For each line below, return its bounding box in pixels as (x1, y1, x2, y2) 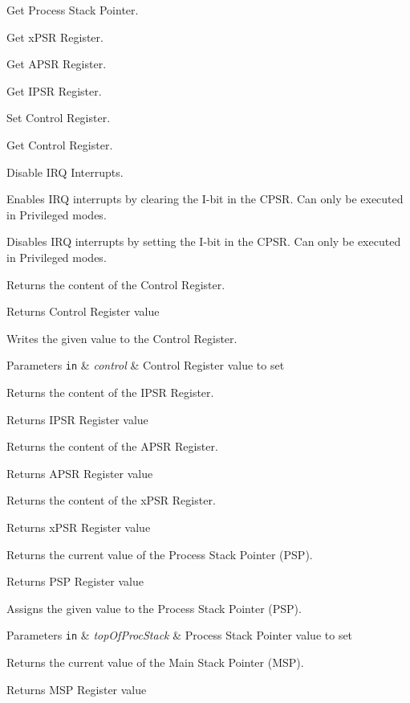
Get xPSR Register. (6, 28, 104, 45)
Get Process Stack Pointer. (6, 2, 139, 18)
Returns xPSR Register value (6, 518, 151, 535)
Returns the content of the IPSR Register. (6, 383, 214, 400)
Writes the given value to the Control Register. (6, 329, 237, 346)
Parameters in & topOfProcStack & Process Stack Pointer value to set (6, 627, 353, 644)
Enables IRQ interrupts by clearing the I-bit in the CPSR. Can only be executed (6, 190, 404, 207)
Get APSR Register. (6, 55, 107, 72)
